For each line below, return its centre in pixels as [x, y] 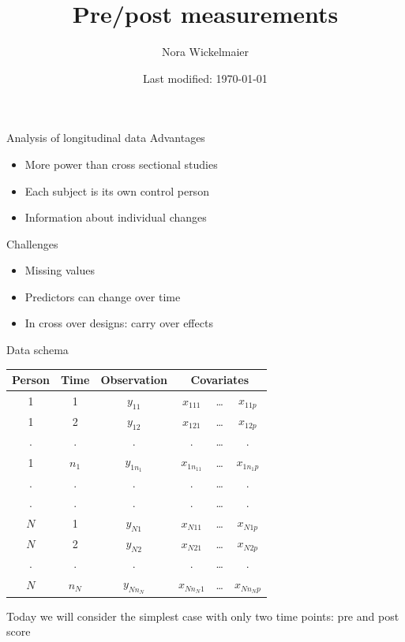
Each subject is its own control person [117, 190]
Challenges [32, 243]
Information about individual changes [116, 217]
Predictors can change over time [103, 296]
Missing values [60, 270]
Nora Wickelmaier [205, 52]
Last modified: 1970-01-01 [205, 78]
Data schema [37, 350]
